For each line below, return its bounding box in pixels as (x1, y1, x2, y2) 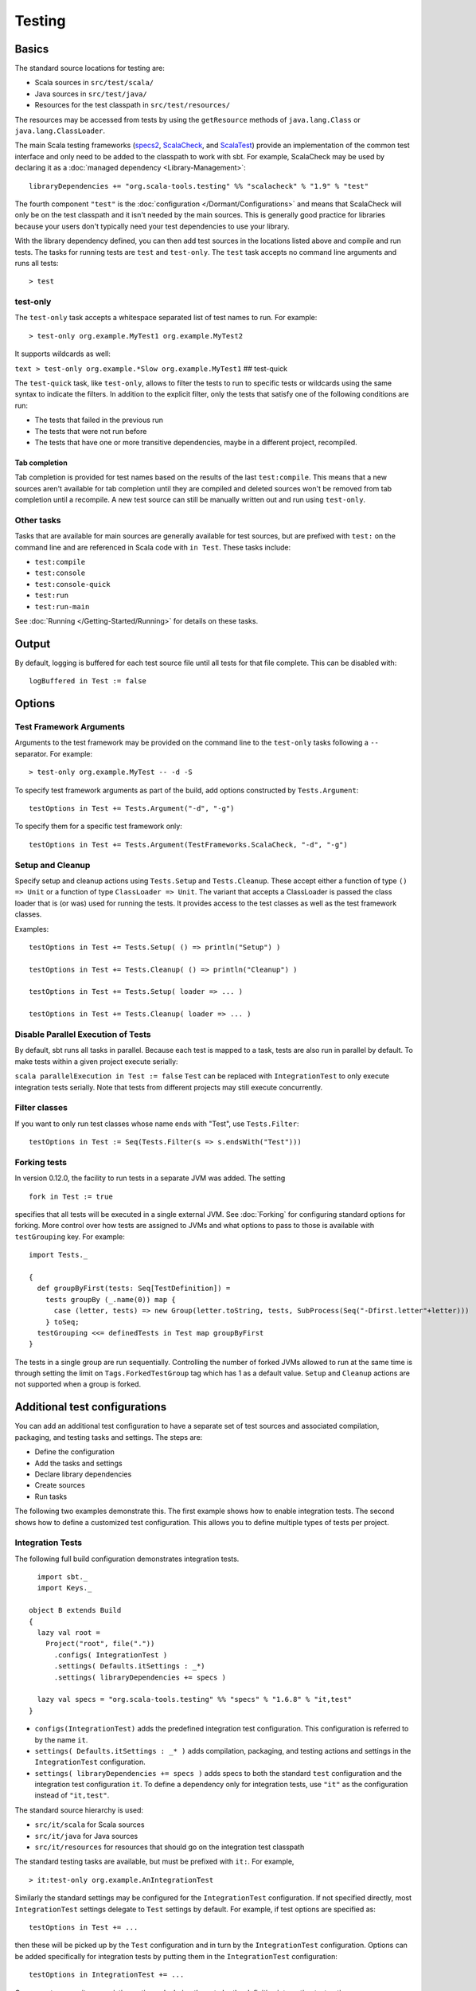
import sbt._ (37, 1573, 88, 1582)
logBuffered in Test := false (29, 677, 147, 686)
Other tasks (14, 514, 61, 526)
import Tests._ (29, 1250, 88, 1260)
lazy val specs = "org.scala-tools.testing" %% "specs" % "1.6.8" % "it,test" (37, 1695, 353, 1704)
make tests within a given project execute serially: (14, 1056, 178, 1066)
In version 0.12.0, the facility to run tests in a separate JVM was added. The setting (14, 1173, 286, 1183)
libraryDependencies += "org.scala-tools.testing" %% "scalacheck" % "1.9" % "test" (29, 182, 369, 190)
